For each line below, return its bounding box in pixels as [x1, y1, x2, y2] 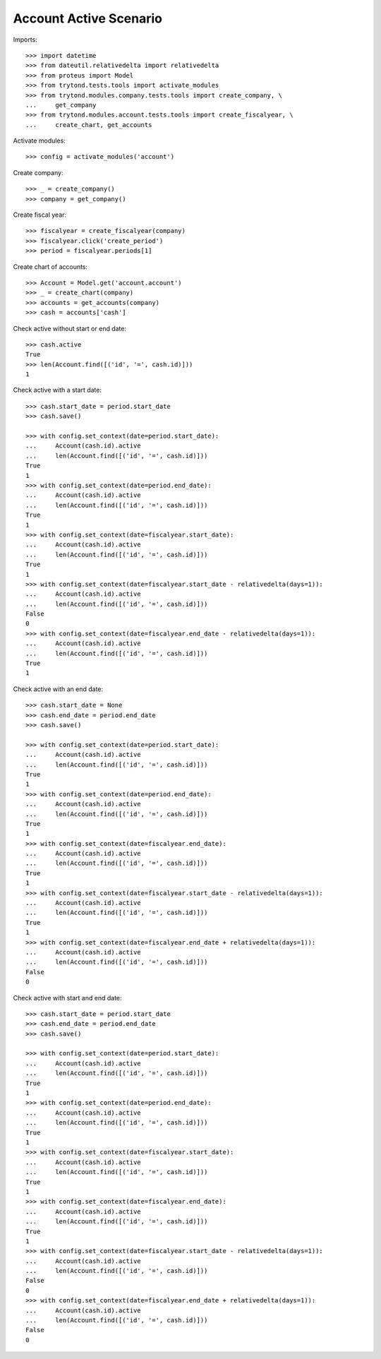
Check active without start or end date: [13, 324, 127, 333]
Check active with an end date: [13, 685, 104, 693]
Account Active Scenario [13, 11, 162, 26]
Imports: [13, 35, 38, 44]
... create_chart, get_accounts [25, 121, 152, 128]
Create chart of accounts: [13, 262, 88, 271]
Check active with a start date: [13, 385, 102, 395]
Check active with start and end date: [13, 993, 123, 1002]
